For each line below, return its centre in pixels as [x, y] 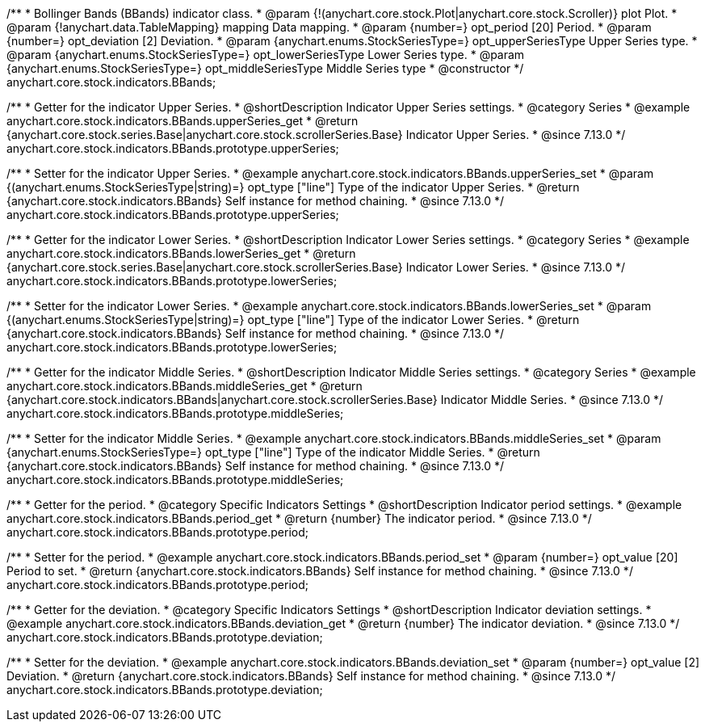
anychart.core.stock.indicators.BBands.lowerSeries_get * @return [181, 253]
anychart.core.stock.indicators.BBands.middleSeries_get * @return [185, 386]
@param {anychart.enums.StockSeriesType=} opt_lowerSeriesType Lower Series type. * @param [266, 55]
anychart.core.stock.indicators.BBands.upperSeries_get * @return [183, 121]
